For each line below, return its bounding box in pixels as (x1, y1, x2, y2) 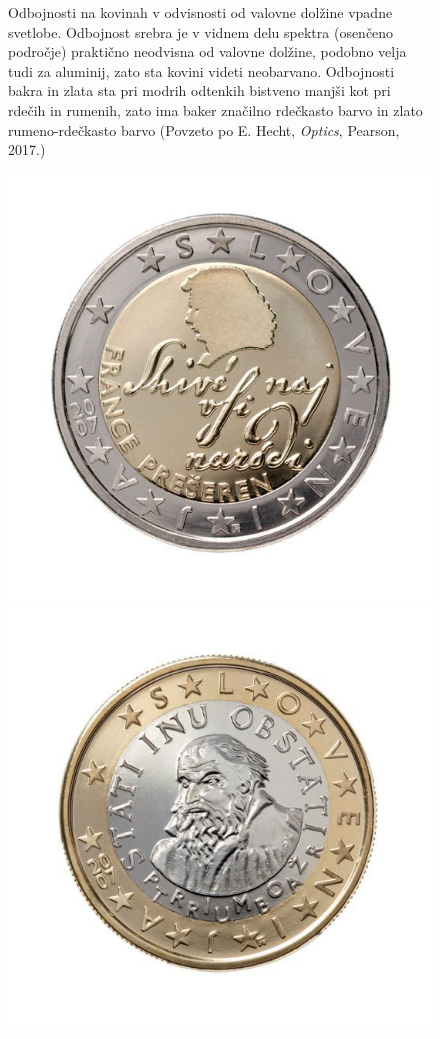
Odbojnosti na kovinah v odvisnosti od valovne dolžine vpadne (8, 2, 393, 22)
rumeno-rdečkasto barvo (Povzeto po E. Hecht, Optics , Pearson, (8, 119, 400, 140)
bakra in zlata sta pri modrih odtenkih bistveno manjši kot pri (8, 80, 391, 101)
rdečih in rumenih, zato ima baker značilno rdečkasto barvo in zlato (8, 99, 423, 120)
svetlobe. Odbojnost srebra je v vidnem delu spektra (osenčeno (8, 21, 394, 42)
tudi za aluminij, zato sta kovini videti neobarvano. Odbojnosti (8, 60, 395, 81)
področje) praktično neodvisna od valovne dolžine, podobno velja (8, 41, 407, 62)
